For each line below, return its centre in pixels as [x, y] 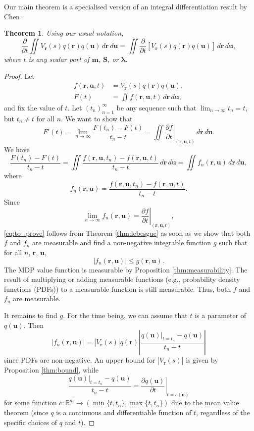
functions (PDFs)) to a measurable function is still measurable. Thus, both [118, 289]
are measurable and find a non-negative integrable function [122, 242]
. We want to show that [97, 118]
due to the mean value [205, 403]
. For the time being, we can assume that [125, 315]
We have [17, 149]
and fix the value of [33, 107]
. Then [34, 325]
